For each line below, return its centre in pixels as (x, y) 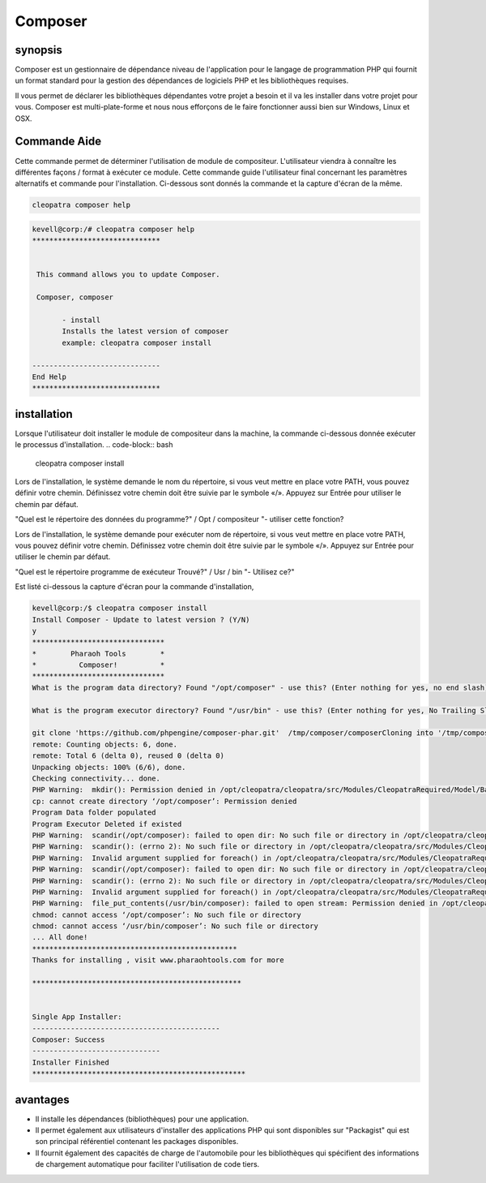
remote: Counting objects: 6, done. (105, 744)
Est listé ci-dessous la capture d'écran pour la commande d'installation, (134, 587)
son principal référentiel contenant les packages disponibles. (137, 1142)
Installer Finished (70, 1062)
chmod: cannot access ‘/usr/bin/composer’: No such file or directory (175, 926)
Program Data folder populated (94, 813)
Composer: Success (68, 1039)
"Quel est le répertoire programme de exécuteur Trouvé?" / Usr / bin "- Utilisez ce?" (155, 571)
